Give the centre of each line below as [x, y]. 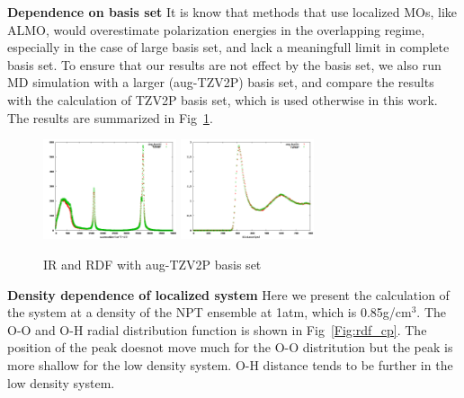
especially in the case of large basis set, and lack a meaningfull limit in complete [228, 47]
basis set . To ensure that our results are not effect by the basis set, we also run [224, 64]
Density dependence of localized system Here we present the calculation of [228, 294]
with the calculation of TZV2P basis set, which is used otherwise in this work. [223, 99]
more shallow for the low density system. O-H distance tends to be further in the [230, 365]
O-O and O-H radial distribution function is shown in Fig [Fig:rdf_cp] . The [217, 329]
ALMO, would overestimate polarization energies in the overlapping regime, [216, 29]
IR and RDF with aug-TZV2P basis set [152, 265]
